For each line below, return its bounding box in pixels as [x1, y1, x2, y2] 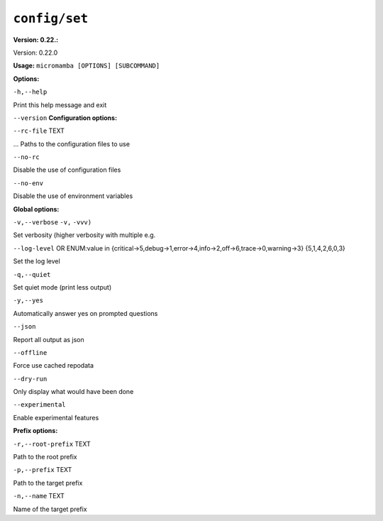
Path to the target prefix [13, 478, 83, 487]
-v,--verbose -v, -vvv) [13, 219, 92, 226]
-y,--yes [13, 297, 44, 305]
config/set [13, 11, 89, 26]
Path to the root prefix [13, 453, 77, 461]
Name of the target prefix [13, 505, 88, 513]
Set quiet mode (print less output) [13, 283, 112, 291]
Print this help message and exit [13, 100, 107, 109]
